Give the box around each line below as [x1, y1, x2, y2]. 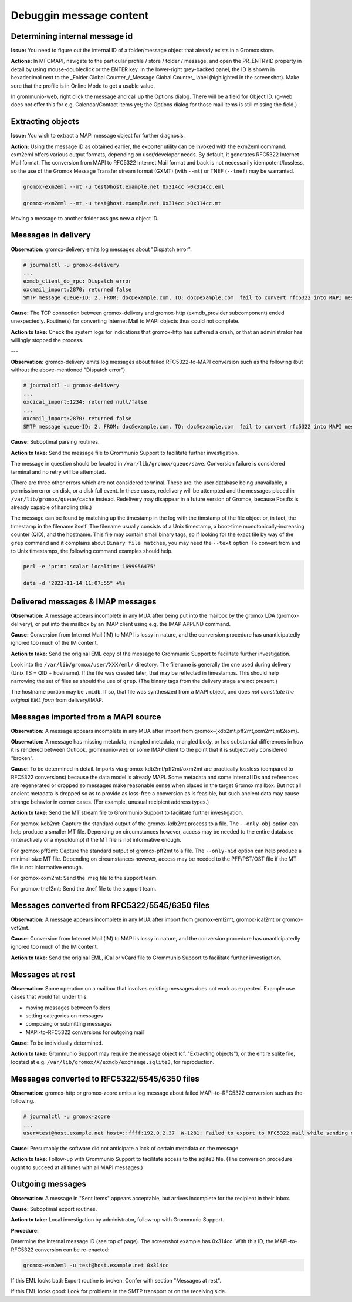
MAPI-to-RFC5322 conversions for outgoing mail [25, 1029, 144, 1036]
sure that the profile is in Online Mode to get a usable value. [11, 82, 155, 89]
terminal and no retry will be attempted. [11, 468, 106, 476]
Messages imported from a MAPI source [11, 712, 161, 722]
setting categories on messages [25, 1012, 103, 1019]
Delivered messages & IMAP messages [11, 597, 157, 607]
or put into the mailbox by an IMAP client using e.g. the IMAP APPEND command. [35, 620, 231, 627]
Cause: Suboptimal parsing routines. [11, 439, 100, 446]
